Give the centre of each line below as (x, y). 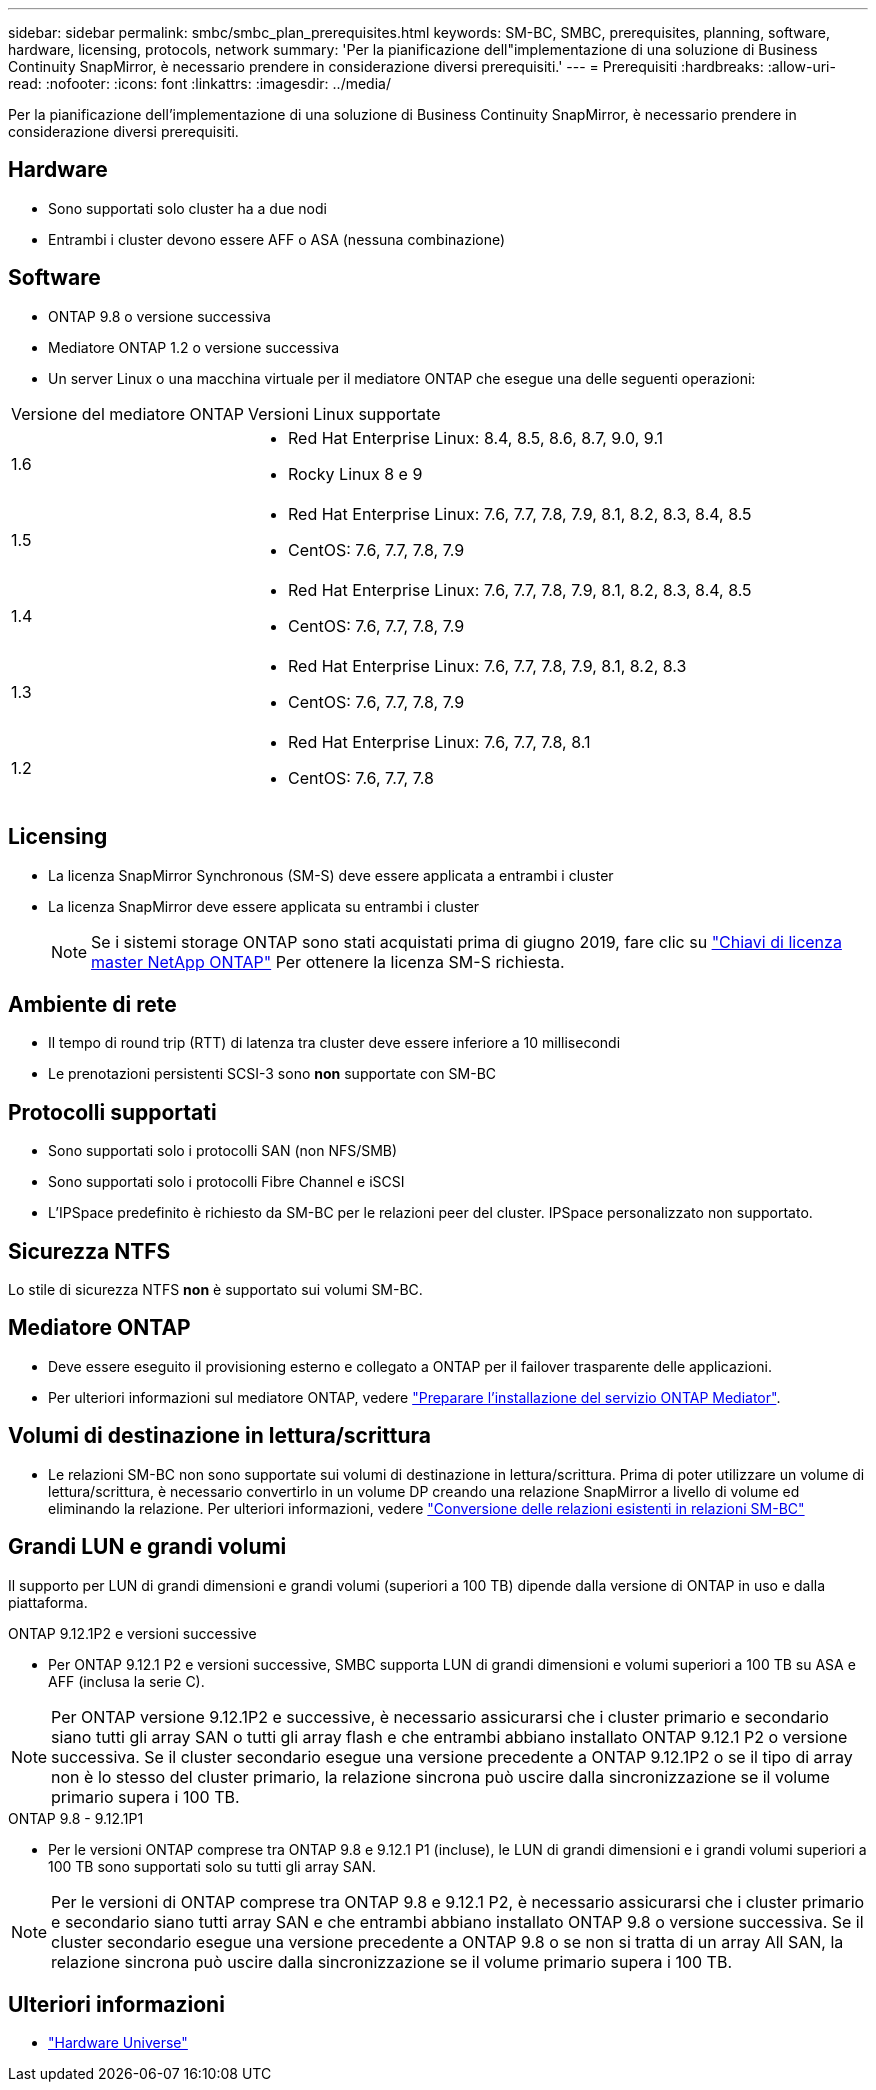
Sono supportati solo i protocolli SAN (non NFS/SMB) (223, 1151)
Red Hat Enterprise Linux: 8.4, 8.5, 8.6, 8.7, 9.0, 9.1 (476, 437)
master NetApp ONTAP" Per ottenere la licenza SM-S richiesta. (328, 961)
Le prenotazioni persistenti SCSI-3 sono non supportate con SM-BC (272, 1074)
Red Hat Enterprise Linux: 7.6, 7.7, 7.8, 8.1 (439, 741)
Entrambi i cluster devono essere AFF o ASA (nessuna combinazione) (277, 239)
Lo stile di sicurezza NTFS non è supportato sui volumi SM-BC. (215, 1290)
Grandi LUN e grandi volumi (147, 1547)
